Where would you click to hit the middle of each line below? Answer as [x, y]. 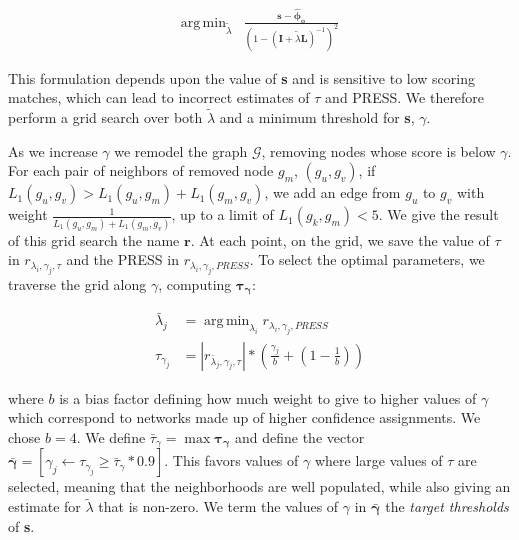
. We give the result [438, 214]
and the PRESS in [122, 259]
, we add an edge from [332, 192]
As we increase [53, 150]
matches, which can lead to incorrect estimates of [159, 97]
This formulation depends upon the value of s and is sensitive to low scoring [241, 77]
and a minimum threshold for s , [317, 117]
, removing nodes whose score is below [378, 150]
